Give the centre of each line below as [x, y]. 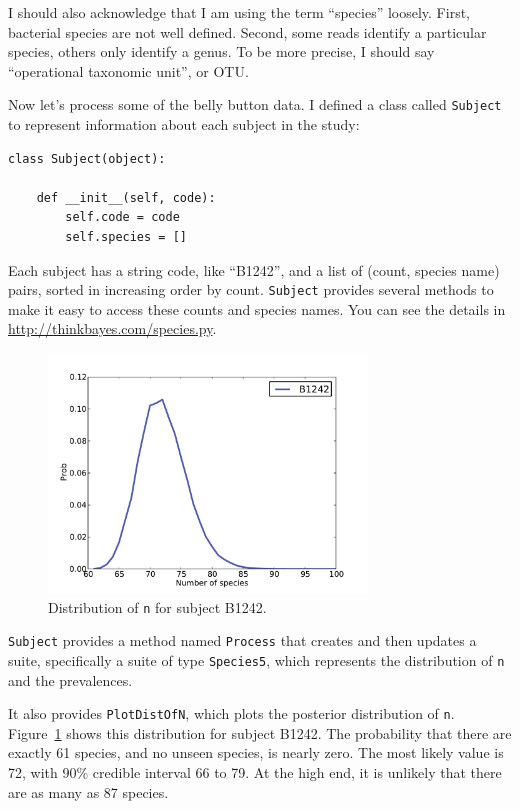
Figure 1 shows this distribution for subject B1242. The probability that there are [260, 732]
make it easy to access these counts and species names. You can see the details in [257, 308]
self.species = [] [126, 237]
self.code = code [122, 217]
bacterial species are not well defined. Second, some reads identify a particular [247, 31]
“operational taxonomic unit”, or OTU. [128, 70]
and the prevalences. [70, 679]
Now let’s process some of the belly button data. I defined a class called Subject [255, 104]
